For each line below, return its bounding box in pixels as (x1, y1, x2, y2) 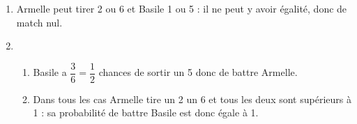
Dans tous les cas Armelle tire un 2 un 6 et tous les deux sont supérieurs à (33, 91, 351, 106)
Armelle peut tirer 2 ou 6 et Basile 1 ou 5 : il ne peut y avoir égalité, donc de (16, 1, 347, 15)
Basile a (33, 65, 67, 79)
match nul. (16, 15, 63, 29)
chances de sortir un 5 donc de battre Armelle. (98, 65, 298, 79)
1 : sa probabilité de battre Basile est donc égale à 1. (33, 105, 259, 120)
